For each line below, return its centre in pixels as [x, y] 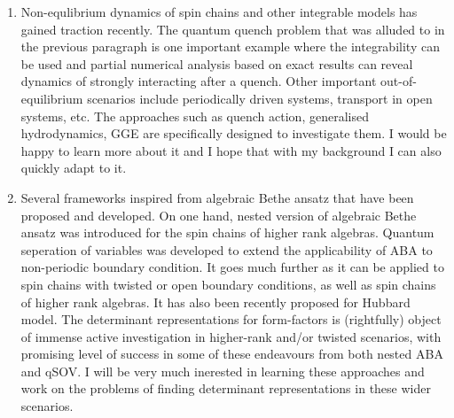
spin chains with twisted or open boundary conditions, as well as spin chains [228, 284]
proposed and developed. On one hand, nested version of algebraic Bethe [219, 215]
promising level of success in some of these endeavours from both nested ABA [232, 354]
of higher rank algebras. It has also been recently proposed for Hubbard [215, 302]
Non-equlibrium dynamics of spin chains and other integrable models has [219, 12]
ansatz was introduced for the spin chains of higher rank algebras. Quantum [227, 232]
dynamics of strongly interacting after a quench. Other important [199, 81]
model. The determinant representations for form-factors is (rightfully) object [231, 319]
